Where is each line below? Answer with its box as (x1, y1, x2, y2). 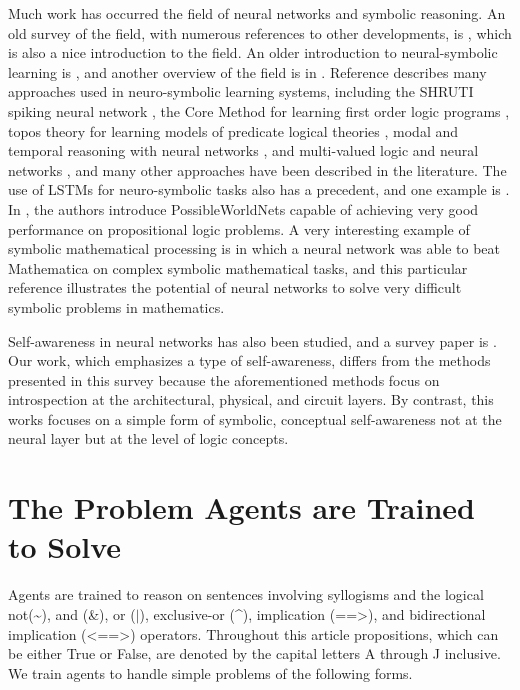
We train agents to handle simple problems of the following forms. (8, 662, 413, 683)
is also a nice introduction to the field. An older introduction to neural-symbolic (8, 42, 498, 63)
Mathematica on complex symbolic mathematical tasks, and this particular (8, 257, 468, 278)
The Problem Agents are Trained (8, 487, 475, 528)
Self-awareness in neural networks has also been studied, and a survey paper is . (8, 330, 497, 351)
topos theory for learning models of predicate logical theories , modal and (8, 120, 459, 141)
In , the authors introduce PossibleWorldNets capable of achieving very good (8, 198, 479, 219)
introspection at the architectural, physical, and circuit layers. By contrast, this (8, 389, 494, 410)
